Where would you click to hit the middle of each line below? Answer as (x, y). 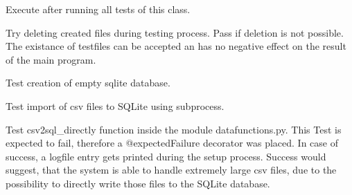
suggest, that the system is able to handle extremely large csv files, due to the (171, 170)
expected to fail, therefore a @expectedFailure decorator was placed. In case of (172, 143)
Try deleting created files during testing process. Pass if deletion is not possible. (175, 32)
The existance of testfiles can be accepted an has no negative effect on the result (176, 46)
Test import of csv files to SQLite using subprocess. (115, 105)
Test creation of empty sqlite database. (88, 83)
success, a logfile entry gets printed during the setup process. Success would (166, 156)
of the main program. (51, 59)
